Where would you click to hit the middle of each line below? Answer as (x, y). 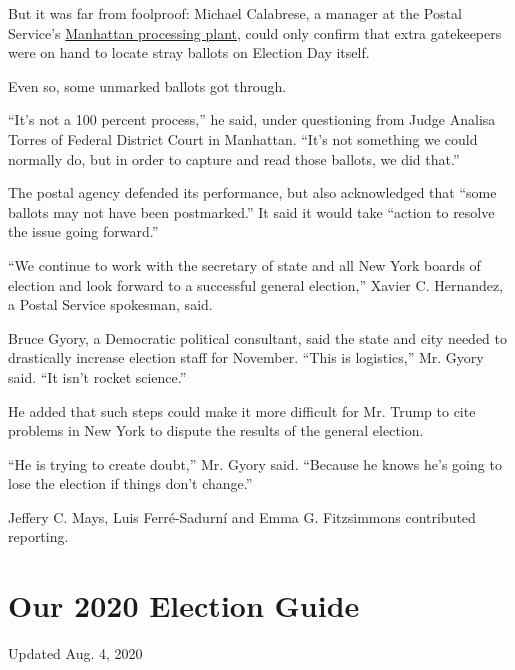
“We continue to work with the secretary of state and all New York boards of (244, 264)
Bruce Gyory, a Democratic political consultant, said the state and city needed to (257, 337)
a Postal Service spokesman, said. (110, 304)
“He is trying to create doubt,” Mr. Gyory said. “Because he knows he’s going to (255, 463)
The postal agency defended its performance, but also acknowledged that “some (252, 192)
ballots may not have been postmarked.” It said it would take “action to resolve (251, 211)
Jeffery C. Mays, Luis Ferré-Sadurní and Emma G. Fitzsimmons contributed (242, 516)
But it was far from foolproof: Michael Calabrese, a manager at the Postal (235, 13)
